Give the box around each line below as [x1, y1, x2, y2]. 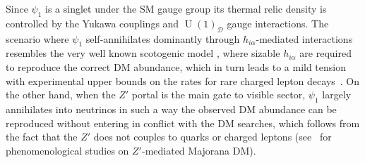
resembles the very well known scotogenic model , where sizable [6, 46, 280, 60]
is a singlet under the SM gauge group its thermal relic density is [45, 1, 327, 15]
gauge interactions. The [227, 15, 329, 30]
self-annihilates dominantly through [85, 31, 240, 46]
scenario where [6, 31, 69, 46]
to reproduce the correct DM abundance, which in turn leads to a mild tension [6, 59, 347, 74]
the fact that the [6, 129, 78, 144]
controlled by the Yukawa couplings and [6, 15, 179, 30]
